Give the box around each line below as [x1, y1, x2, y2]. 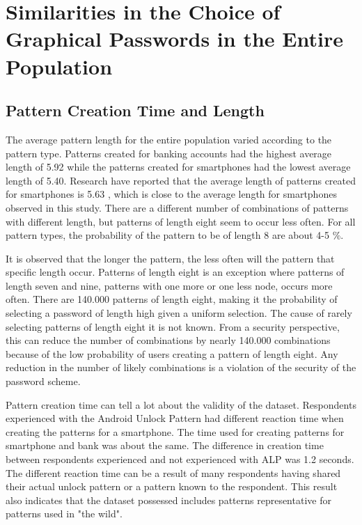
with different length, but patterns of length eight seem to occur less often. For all [6, 214, 356, 228]
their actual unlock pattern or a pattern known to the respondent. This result [6, 479, 338, 494]
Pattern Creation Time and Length [6, 100, 265, 121]
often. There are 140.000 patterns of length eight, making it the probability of [6, 292, 338, 306]
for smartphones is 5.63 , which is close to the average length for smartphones [6, 187, 337, 201]
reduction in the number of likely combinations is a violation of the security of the [6, 360, 356, 375]
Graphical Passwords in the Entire [6, 24, 343, 53]
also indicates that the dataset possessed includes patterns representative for [6, 492, 331, 507]
